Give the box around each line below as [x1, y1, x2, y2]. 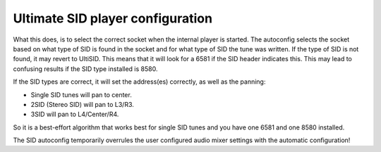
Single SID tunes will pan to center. [30, 90, 132, 99]
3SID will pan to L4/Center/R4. [30, 110, 119, 119]
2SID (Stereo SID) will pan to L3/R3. [30, 100, 134, 108]
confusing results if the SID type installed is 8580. [13, 64, 158, 73]
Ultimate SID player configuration [13, 11, 213, 26]
